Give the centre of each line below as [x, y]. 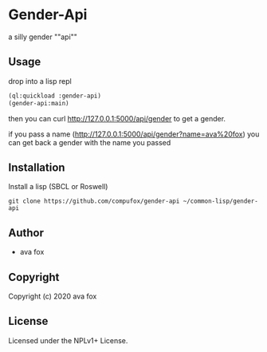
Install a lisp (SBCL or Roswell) [58, 187]
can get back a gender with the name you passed [90, 142]
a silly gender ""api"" [43, 37]
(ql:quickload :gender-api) [55, 96]
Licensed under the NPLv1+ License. [68, 340]
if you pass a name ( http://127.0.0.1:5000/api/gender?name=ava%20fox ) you [134, 134]
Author [26, 233]
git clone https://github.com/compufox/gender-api [94, 201]
